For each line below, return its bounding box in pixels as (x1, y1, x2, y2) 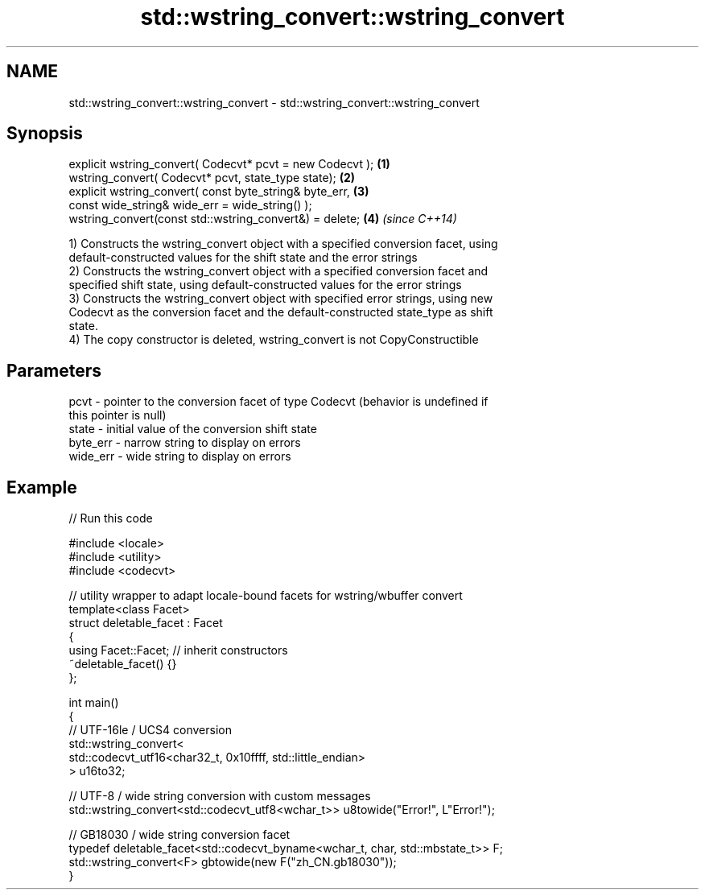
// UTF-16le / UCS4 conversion (68, 723, 232, 737)
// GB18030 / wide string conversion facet (68, 828, 291, 842)
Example (6, 477, 77, 498)
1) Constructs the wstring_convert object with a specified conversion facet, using (68, 237, 498, 251)
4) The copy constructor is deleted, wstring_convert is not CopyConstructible (68, 332, 479, 347)
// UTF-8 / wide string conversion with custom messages (68, 789, 371, 803)
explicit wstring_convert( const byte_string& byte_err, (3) (68, 184, 369, 199)
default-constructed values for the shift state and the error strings (68, 250, 418, 265)
